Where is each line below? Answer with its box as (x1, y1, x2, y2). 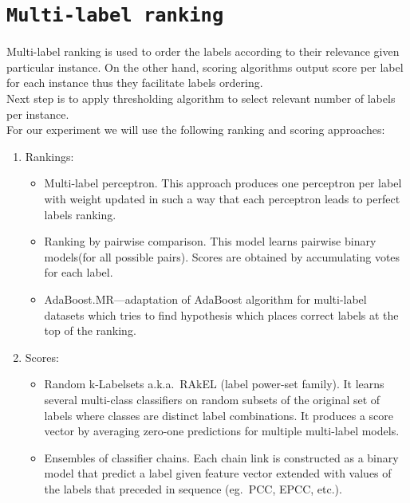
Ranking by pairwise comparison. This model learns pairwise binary (44, 233, 376, 250)
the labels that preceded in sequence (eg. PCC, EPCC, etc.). (44, 480, 342, 497)
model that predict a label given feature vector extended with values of (44, 465, 392, 481)
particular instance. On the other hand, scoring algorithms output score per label (6, 58, 404, 75)
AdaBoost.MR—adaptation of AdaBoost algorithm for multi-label (44, 290, 367, 307)
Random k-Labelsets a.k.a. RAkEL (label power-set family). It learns (44, 375, 384, 392)
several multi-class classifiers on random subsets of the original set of (44, 391, 380, 407)
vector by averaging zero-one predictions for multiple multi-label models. (44, 422, 400, 439)
